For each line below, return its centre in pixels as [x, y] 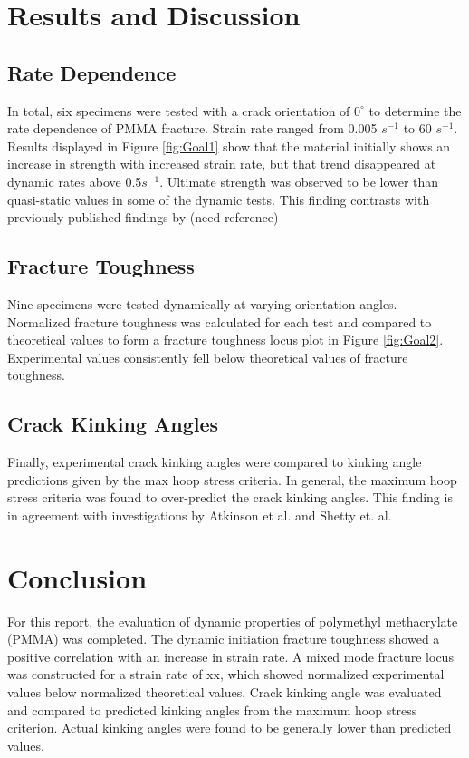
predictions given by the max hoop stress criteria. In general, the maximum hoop [232, 479]
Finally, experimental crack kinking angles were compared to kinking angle [215, 462]
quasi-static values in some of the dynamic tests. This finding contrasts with [219, 199]
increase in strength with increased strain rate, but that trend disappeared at [222, 164]
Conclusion [77, 577]
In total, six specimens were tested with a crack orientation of [179, 110]
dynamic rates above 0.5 [75, 181]
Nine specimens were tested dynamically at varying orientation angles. [202, 303]
